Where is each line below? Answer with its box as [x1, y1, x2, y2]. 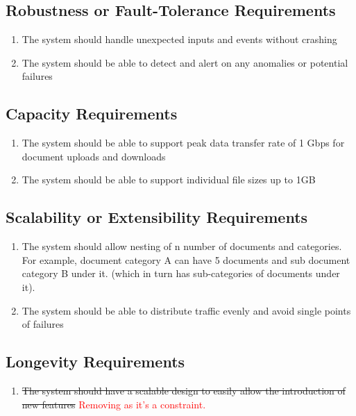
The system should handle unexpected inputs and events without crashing [22, 32, 337, 47]
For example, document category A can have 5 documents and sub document [22, 252, 350, 267]
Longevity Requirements [6, 351, 185, 372]
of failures [22, 317, 64, 331]
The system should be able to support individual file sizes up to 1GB [22, 172, 316, 187]
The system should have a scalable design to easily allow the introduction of [22, 383, 346, 397]
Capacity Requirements [6, 103, 178, 124]
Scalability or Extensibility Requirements [6, 206, 308, 228]
